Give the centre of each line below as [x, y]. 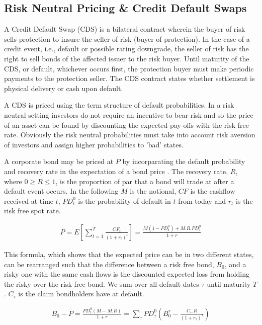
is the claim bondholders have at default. [81, 294]
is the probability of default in [124, 200]
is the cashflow [213, 191]
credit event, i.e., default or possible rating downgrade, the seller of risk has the [126, 49]
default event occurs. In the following [61, 191]
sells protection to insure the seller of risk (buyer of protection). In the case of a [127, 38]
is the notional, [153, 191]
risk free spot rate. [32, 211]
